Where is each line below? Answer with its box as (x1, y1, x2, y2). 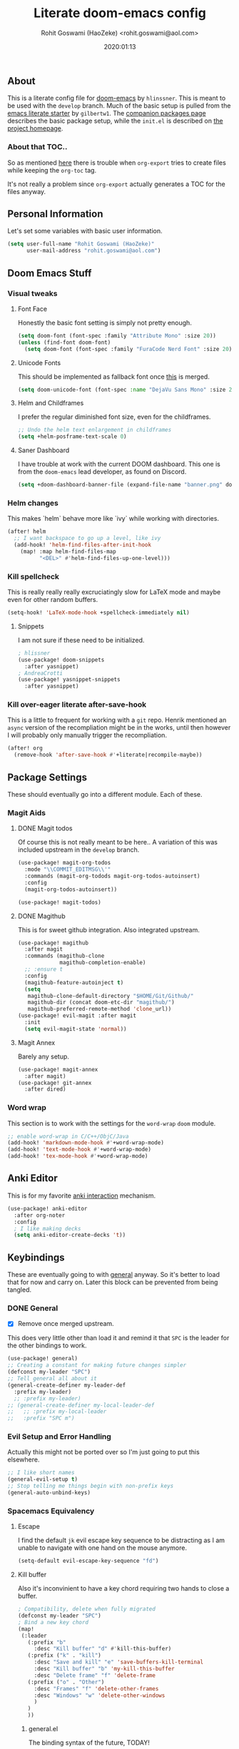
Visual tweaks (7, 288, 58, 298)
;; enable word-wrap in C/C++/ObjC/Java (7, 1133, 130, 1140)
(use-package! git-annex (17, 1079, 92, 1086)
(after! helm (7, 528, 46, 536)
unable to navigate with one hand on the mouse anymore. (17, 1544, 188, 1552)
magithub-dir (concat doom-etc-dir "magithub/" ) (27, 999, 175, 1006)
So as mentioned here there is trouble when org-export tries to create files (7, 158, 226, 167)
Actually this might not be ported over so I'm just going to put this (7, 1448, 200, 1457)
